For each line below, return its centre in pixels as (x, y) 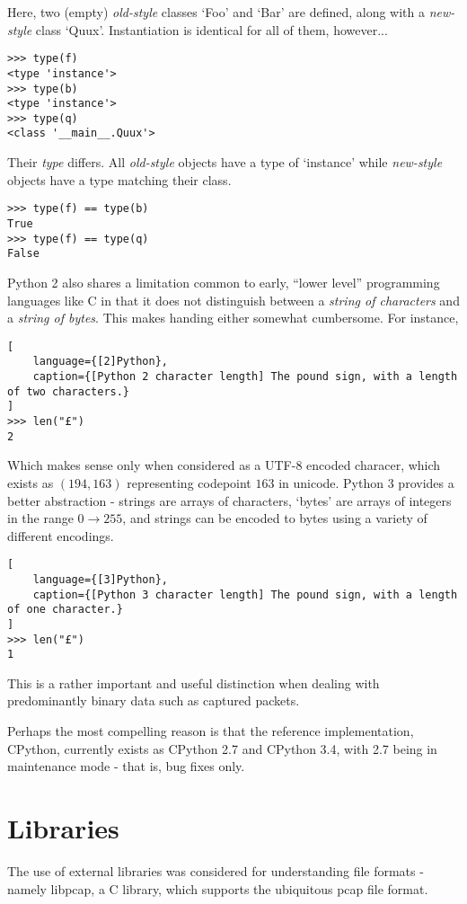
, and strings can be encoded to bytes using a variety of (275, 518)
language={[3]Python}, (100, 579)
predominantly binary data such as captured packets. (154, 700)
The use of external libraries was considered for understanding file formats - (216, 870)
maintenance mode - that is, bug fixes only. (126, 766)
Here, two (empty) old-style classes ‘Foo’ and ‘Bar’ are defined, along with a (216, 12)
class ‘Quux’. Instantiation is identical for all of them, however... (211, 29)
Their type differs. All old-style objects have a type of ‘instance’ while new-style (225, 162)
